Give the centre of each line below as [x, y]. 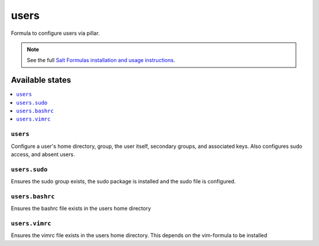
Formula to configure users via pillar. [55, 33]
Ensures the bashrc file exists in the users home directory [81, 208]
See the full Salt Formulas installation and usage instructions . [101, 60]
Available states [41, 80]
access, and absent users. [43, 154]
